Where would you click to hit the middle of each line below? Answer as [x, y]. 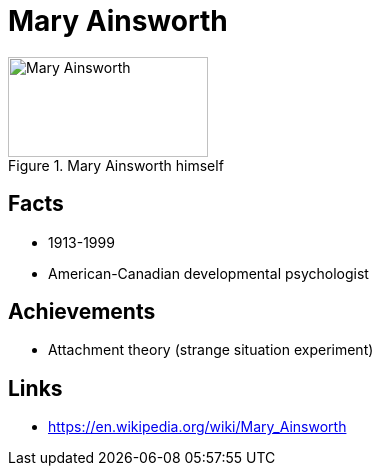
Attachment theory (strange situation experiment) [211, 350]
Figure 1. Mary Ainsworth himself [116, 165]
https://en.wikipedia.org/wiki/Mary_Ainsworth [197, 427]
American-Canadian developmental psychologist [208, 273]
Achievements [82, 312]
